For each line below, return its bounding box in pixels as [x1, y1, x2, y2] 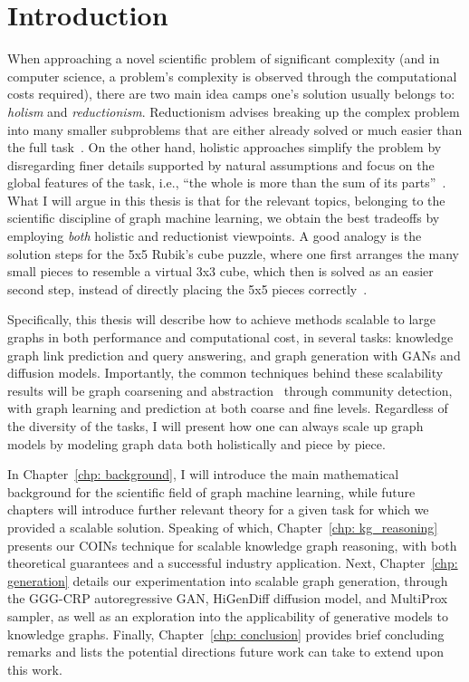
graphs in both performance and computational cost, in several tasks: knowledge [7, 328, 454, 347]
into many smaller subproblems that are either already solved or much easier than [7, 120, 463, 139]
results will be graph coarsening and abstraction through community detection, [7, 380, 453, 399]
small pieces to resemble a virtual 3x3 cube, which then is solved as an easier [7, 262, 434, 281]
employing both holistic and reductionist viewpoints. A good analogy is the [7, 226, 422, 245]
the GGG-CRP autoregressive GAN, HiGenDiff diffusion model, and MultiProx [7, 589, 448, 608]
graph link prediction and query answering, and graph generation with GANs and [7, 345, 461, 364]
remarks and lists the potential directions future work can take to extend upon [7, 642, 444, 661]
